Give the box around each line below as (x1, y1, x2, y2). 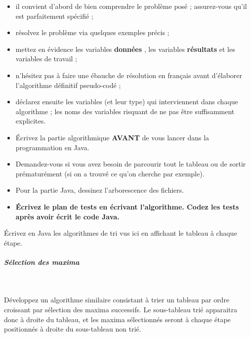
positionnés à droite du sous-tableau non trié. (4, 324, 141, 334)
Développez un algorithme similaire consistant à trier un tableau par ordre (4, 295, 230, 305)
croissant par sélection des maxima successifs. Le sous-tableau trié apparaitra (4, 304, 238, 315)
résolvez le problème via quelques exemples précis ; (15, 27, 169, 38)
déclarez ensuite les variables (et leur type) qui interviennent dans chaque (15, 96, 238, 107)
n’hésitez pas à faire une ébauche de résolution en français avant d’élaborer (15, 70, 243, 80)
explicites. (15, 116, 46, 126)
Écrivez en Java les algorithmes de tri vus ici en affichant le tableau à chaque (4, 228, 237, 238)
